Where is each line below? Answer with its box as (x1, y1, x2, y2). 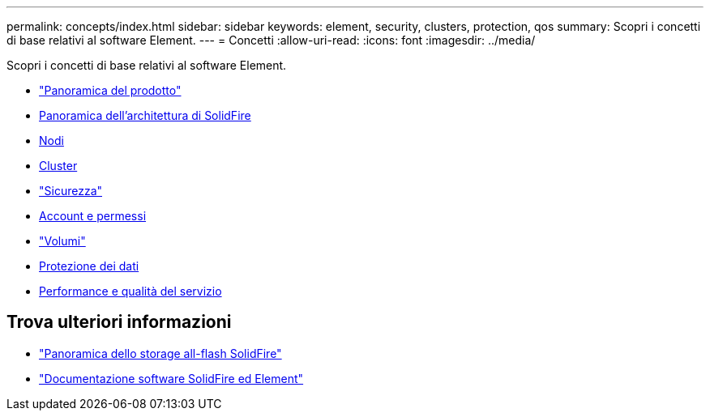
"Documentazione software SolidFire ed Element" (39, 371, 304, 385)
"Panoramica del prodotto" (39, 83, 182, 97)
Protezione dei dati (39, 259, 139, 273)
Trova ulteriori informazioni (6, 312, 232, 333)
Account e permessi (39, 209, 147, 223)
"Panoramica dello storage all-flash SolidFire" (39, 346, 282, 360)
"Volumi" (39, 234, 86, 248)
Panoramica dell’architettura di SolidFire (39, 109, 251, 122)
